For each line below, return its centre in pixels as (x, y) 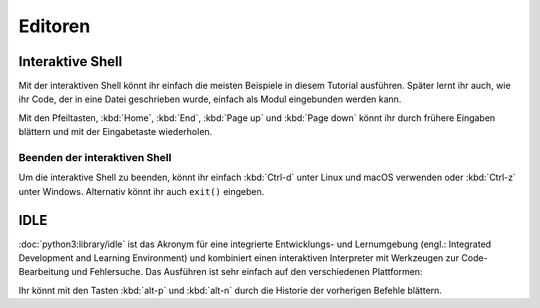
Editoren (54, 26)
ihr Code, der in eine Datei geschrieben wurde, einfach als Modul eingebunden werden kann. (210, 99)
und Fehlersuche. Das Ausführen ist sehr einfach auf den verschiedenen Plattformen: (247, 272)
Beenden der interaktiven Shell (95, 157)
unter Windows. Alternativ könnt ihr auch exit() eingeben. (141, 191)
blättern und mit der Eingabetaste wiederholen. (115, 132)
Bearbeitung (44, 272)
